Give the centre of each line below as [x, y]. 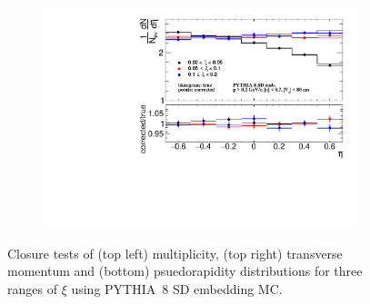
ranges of [32, 288]
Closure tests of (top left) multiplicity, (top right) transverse [175, 253]
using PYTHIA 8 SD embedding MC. [177, 288]
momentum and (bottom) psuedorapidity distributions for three [185, 271]
